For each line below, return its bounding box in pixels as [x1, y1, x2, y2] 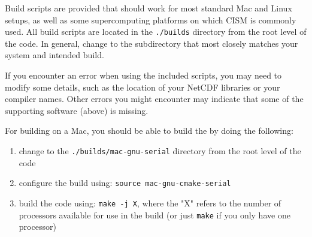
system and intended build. [5, 49, 104, 61]
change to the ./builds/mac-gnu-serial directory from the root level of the [19, 145, 301, 157]
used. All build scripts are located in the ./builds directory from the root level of [5, 25, 307, 38]
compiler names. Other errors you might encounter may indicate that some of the [5, 92, 304, 105]
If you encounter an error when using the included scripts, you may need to [5, 69, 282, 82]
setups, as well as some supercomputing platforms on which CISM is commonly [5, 13, 296, 26]
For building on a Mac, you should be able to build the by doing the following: [5, 124, 293, 137]
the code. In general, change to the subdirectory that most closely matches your [5, 37, 298, 49]
